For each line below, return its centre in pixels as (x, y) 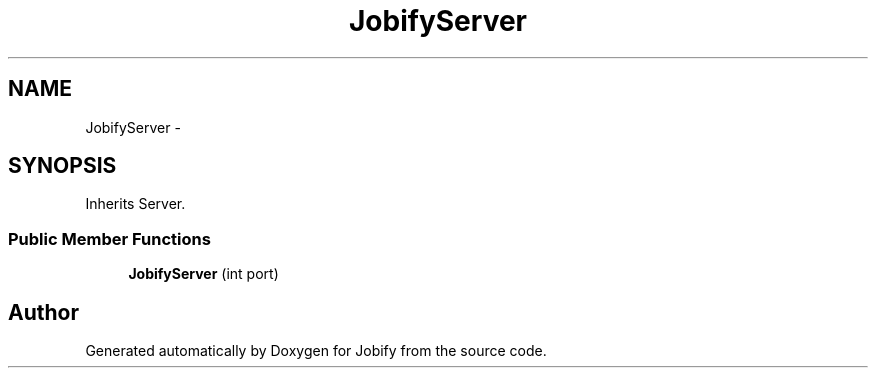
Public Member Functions (109, 238)
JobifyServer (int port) (203, 274)
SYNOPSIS (62, 166)
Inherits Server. (135, 204)
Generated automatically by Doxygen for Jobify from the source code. (316, 351)
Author (43, 312)
